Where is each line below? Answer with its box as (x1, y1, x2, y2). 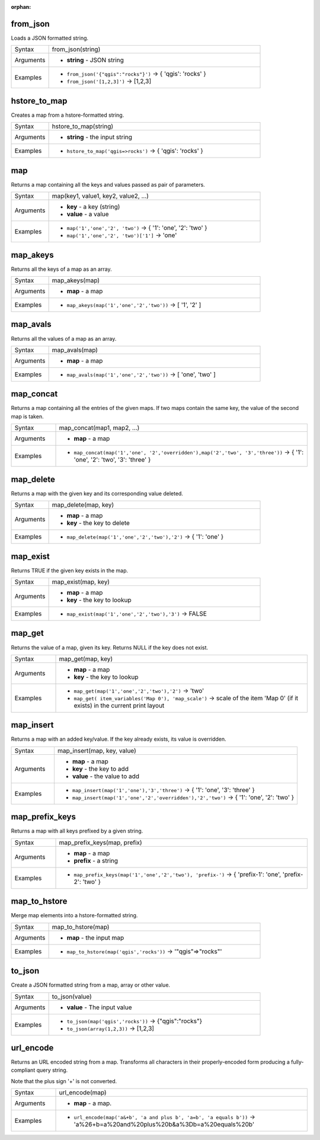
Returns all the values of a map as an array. (11, 335, 117, 342)
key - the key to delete (66, 519, 130, 527)
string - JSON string (66, 56, 124, 65)
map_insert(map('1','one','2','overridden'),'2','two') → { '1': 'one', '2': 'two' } (72, 793, 295, 801)
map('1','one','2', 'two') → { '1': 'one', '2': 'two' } (66, 224, 207, 232)
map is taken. (11, 412, 44, 420)
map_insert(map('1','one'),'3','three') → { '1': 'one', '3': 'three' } (72, 786, 255, 794)
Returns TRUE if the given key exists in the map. (11, 566, 129, 574)
